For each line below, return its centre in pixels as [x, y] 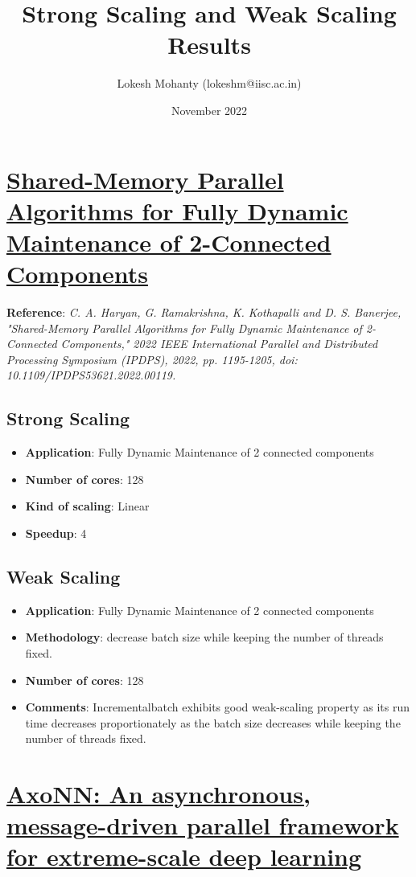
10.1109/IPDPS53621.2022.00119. [91, 375]
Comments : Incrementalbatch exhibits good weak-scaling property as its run [217, 707]
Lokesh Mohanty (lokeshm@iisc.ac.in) [209, 83]
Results [209, 45]
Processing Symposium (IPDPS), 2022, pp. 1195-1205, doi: [152, 359]
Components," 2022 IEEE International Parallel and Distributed [219, 344]
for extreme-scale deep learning [184, 857]
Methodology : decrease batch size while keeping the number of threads [204, 637]
